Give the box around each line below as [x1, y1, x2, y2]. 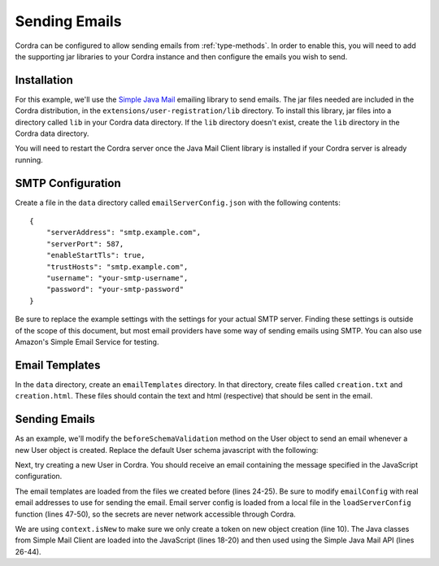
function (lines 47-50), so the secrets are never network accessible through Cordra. [15, 509, 296, 519]
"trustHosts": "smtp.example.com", [46, 262, 189, 272]
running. [15, 155, 44, 164]
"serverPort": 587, [46, 239, 124, 248]
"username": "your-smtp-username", [46, 273, 189, 283]
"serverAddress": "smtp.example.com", [46, 228, 202, 237]
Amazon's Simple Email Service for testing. [15, 337, 159, 346]
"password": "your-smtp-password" [46, 285, 185, 294]
